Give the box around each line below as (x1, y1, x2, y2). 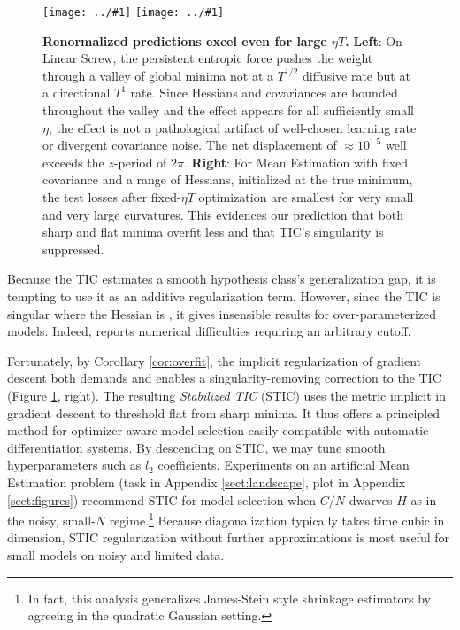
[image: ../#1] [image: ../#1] (42, 6, 225, 19)
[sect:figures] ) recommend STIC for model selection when (7, 490, 317, 509)
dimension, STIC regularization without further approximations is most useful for (7, 528, 450, 547)
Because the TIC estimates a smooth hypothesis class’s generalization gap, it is (7, 269, 436, 288)
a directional (42, 83, 111, 102)
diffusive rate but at (303, 66, 410, 84)
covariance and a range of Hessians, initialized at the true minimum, (42, 170, 413, 189)
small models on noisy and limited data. (7, 545, 225, 564)
